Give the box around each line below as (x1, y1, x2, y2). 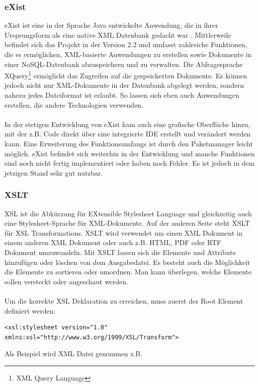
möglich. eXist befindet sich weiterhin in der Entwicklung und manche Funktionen (4, 148, 255, 158)
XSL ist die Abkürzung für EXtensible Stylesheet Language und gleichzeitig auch (4, 208, 252, 218)
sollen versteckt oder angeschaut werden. (4, 276, 128, 286)
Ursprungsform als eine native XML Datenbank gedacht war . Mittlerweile (4, 29, 231, 40)
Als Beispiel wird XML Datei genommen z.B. (4, 348, 143, 359)
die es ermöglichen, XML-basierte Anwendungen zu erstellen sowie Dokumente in (4, 49, 252, 59)
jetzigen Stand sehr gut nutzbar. (4, 167, 103, 178)
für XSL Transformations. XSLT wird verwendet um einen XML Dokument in (4, 227, 243, 238)
